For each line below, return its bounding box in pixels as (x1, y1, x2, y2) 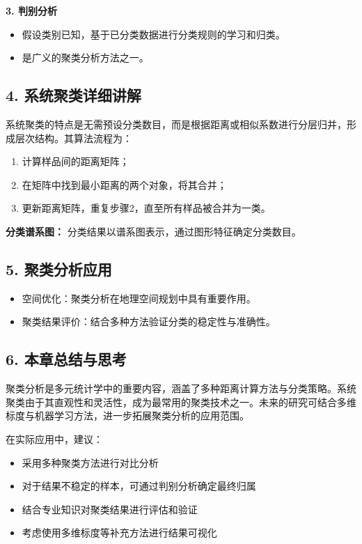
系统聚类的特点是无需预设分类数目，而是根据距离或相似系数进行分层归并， (6, 116, 347, 131)
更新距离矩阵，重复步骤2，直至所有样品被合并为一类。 (22, 201, 271, 215)
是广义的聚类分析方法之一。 (22, 50, 149, 65)
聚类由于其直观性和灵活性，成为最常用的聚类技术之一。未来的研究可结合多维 (6, 394, 356, 409)
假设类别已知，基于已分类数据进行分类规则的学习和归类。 (22, 26, 285, 41)
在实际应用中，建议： (6, 431, 103, 446)
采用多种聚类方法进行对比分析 (22, 455, 159, 469)
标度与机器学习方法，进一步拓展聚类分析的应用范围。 (6, 408, 249, 423)
